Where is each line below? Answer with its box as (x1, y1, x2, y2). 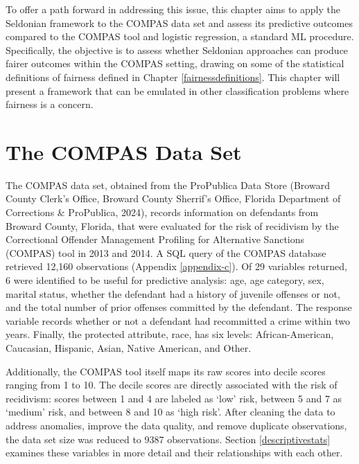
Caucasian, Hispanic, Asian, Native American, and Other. (6, 341, 252, 355)
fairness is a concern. (6, 97, 94, 111)
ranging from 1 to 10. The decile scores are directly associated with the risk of (6, 377, 338, 392)
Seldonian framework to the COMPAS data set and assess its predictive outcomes (6, 15, 353, 30)
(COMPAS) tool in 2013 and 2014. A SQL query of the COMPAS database (6, 245, 326, 260)
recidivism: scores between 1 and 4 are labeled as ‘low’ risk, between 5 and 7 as (6, 391, 342, 405)
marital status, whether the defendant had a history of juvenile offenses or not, (6, 286, 340, 301)
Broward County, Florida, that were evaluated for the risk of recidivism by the (6, 218, 339, 233)
